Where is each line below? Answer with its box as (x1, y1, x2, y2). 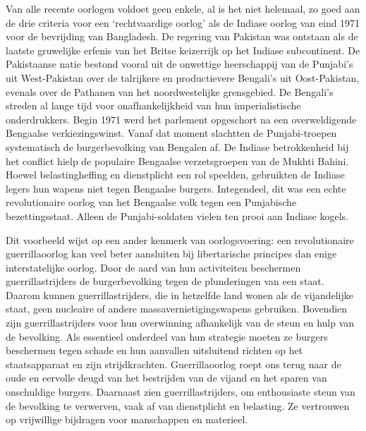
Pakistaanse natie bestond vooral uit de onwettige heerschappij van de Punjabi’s (6, 56, 353, 71)
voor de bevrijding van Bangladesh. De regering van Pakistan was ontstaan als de (6, 29, 358, 44)
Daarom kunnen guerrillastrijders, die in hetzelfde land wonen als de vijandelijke (6, 287, 354, 302)
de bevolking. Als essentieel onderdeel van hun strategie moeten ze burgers (6, 329, 328, 344)
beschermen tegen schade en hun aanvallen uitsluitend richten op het (6, 343, 303, 358)
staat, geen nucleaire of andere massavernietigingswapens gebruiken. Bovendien (6, 301, 348, 316)
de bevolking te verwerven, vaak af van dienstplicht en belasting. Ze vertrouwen (6, 398, 350, 413)
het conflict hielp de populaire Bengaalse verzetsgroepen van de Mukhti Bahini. (6, 153, 349, 168)
